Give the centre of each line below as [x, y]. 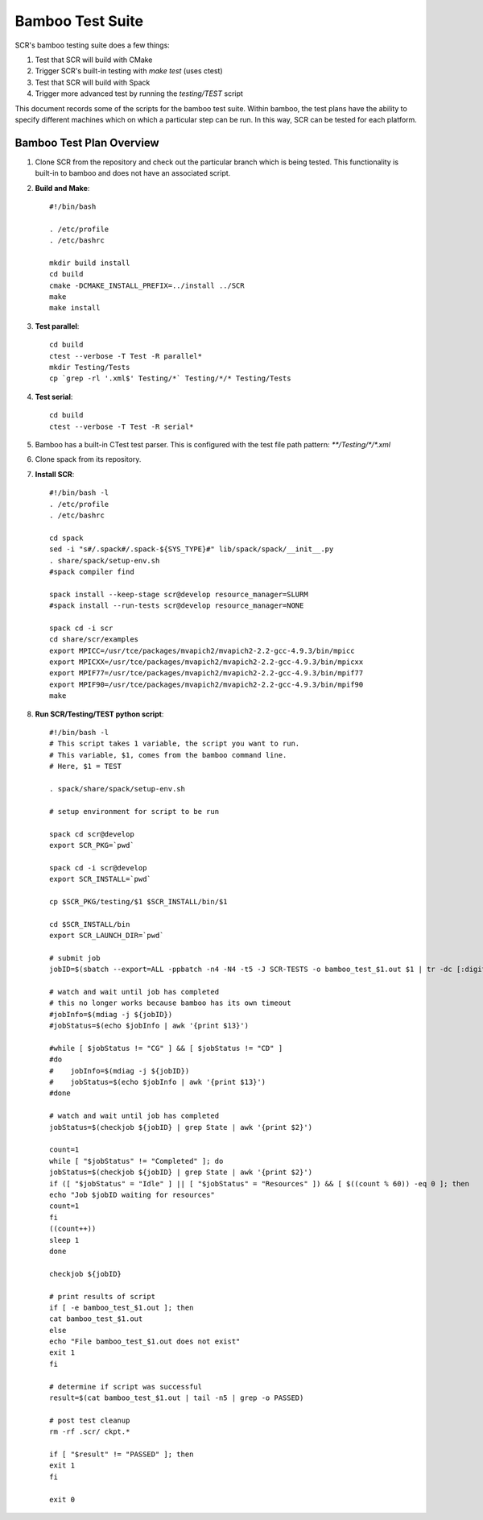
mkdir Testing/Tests [90, 368]
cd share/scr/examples [94, 640]
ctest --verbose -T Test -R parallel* [126, 356]
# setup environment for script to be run [134, 811]
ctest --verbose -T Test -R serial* [122, 426]
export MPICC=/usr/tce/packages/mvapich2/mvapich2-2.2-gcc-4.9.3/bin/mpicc [202, 650]
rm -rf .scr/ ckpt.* [90, 1432]
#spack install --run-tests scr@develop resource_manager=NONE [177, 606]
